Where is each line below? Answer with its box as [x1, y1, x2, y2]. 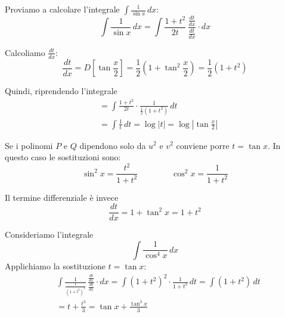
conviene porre [176, 139, 230, 151]
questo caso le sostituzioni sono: [5, 151, 121, 163]
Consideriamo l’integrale [5, 228, 94, 241]
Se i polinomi [5, 139, 53, 151]
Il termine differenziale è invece [5, 191, 119, 203]
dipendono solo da [79, 139, 146, 151]
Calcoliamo [5, 46, 45, 58]
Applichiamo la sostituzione [5, 259, 106, 272]
